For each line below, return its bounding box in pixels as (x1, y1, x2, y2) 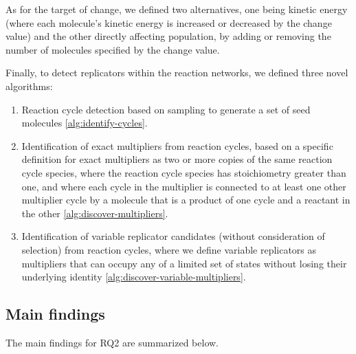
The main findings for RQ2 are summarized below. (5, 335, 219, 349)
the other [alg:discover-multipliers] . (21, 206, 168, 220)
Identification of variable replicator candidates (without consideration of (21, 229, 325, 243)
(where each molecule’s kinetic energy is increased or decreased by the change (5, 15, 332, 30)
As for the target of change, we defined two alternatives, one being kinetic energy (5, 2, 348, 16)
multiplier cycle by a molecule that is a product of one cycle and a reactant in (21, 192, 351, 207)
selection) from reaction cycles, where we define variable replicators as (21, 242, 317, 256)
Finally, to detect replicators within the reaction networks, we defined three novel (5, 65, 348, 80)
